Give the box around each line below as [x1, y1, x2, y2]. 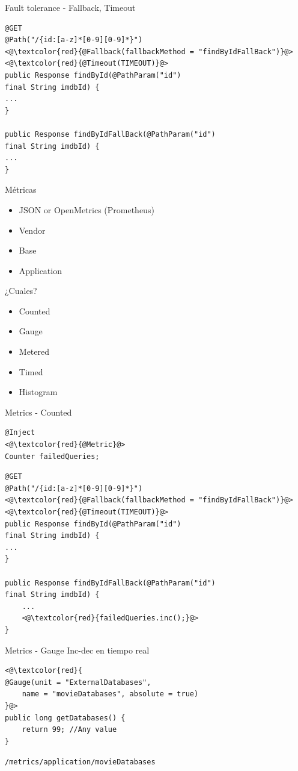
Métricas [5, 183, 37, 196]
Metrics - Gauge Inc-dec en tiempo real [5, 643, 150, 656]
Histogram [19, 385, 58, 398]
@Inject [5, 428, 35, 437]
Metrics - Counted [5, 405, 72, 418]
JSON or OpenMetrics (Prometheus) [19, 203, 154, 216]
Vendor [19, 223, 46, 236]
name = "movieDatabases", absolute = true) [22, 690, 199, 699]
